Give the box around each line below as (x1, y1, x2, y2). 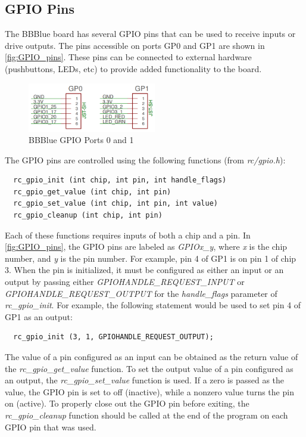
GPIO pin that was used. (5, 420, 96, 433)
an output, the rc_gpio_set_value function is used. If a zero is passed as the (5, 374, 285, 386)
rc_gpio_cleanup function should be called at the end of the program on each (5, 408, 288, 421)
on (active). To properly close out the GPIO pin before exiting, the (5, 397, 249, 410)
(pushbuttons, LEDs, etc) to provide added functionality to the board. (5, 62, 262, 75)
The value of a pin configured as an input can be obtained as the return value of (5, 351, 298, 363)
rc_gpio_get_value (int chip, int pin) (13, 187, 171, 196)
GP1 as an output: (5, 310, 73, 323)
